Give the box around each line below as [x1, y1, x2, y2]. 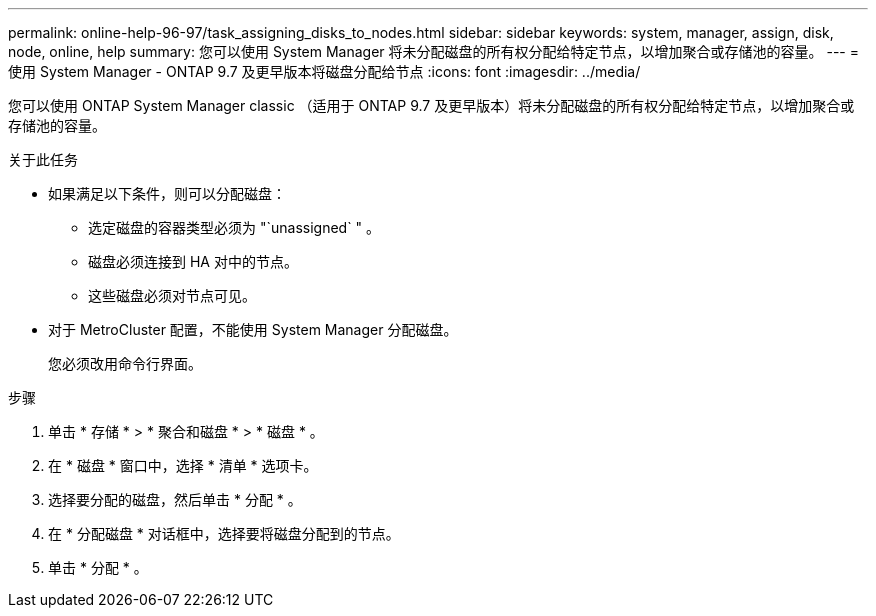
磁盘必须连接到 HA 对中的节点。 [88, 253, 298, 270]
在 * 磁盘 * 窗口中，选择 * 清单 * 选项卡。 [48, 457, 318, 474]
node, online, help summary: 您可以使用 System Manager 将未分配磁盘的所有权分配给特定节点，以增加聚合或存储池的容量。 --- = [8, 43, 859, 60]
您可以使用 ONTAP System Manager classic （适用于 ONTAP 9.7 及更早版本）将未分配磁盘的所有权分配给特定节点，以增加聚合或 [8, 97, 855, 114]
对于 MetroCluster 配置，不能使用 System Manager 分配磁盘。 [48, 321, 458, 338]
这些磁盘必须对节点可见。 [88, 287, 256, 304]
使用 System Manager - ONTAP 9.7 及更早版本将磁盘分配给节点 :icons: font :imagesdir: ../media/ [8, 63, 641, 80]
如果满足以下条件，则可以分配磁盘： [48, 185, 286, 202]
